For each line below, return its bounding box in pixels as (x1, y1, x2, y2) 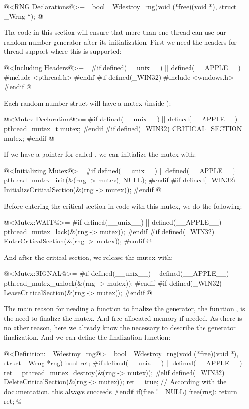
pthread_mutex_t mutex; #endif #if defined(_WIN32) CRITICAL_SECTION (4, 123, 242, 133)
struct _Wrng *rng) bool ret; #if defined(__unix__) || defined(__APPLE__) (4, 358, 242, 368)
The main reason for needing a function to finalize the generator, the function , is (4, 303, 245, 314)
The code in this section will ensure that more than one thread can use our (4, 27, 226, 37)
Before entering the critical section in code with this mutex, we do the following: (4, 200, 242, 211)
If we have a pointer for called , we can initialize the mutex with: (4, 149, 196, 159)
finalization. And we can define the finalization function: (4, 332, 171, 342)
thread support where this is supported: (4, 46, 122, 56)
